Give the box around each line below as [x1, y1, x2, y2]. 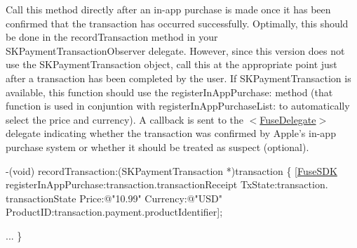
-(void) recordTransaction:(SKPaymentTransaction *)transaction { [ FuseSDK [6, 163, 337, 178]
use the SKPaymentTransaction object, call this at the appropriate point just [6, 57, 337, 72]
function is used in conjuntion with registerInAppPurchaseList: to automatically [6, 98, 350, 113]
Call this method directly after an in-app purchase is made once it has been [6, 2, 331, 16]
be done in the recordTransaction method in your [6, 30, 218, 44]
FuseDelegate [260, 112, 316, 126]
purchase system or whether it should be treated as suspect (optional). [6, 139, 309, 154]
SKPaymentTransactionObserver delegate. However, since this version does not [6, 43, 345, 58]
